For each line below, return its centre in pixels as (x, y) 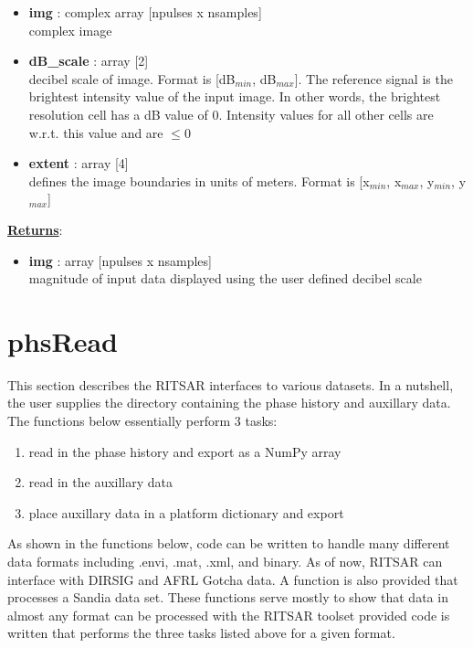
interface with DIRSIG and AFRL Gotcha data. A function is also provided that (233, 579)
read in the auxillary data (101, 482)
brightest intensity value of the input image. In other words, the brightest (235, 96)
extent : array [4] (79, 163)
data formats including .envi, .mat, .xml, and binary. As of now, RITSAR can (225, 561)
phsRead (63, 340)
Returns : (35, 229)
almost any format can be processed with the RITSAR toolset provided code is (229, 615)
